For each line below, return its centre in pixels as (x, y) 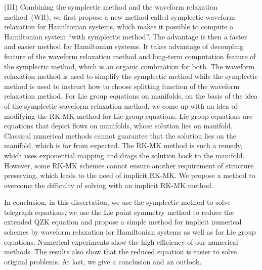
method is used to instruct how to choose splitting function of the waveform (122, 86)
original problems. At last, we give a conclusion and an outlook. (103, 261)
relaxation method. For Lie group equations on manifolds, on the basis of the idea (131, 96)
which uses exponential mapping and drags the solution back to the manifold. (124, 155)
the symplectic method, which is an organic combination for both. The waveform (129, 66)
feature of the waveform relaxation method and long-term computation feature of (130, 56)
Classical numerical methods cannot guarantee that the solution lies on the (120, 135)
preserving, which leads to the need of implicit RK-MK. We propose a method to (130, 175)
